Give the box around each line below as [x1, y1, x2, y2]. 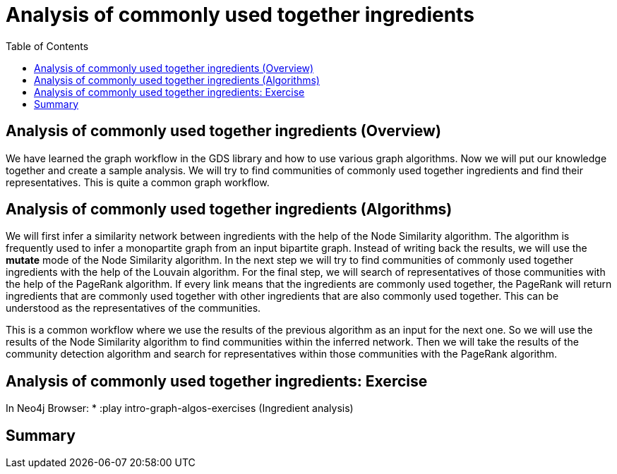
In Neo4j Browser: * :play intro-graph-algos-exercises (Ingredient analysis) [6, 402, 354, 415]
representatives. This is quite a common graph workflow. [6, 176, 270, 188]
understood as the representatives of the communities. [6, 302, 261, 315]
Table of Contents [6, 39, 89, 52]
